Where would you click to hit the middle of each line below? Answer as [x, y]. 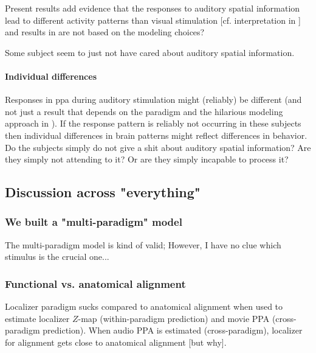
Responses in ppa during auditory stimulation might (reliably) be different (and [153, 100]
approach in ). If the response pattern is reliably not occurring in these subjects [153, 123]
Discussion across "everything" [103, 192]
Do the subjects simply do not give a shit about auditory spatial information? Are [158, 147]
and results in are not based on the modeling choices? [105, 32]
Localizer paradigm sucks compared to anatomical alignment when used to [144, 306]
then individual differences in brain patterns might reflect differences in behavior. [156, 135]
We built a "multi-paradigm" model [94, 222]
